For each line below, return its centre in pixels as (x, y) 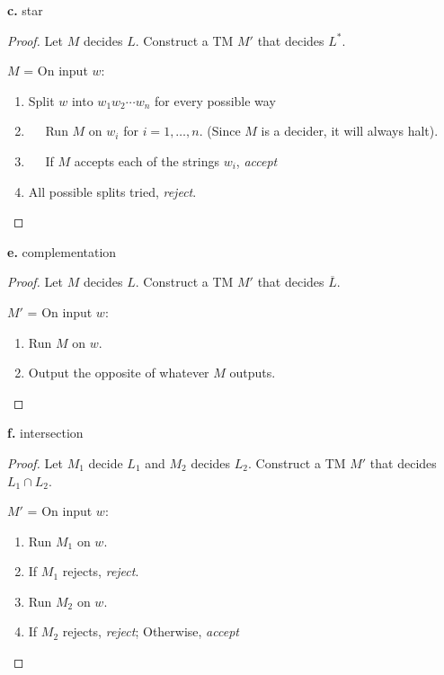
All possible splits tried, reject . (112, 191)
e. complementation (62, 251)
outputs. (253, 373)
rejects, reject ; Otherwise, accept (151, 631)
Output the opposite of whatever (119, 373)
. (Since (220, 131)
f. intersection (45, 433)
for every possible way (215, 100)
